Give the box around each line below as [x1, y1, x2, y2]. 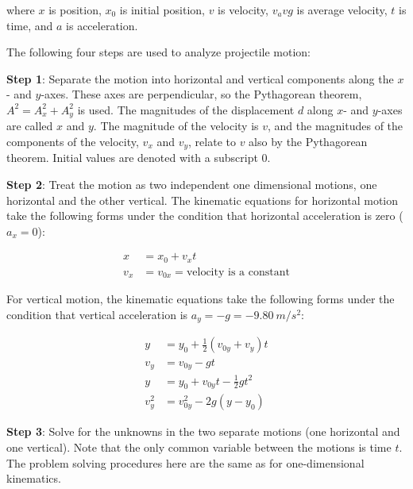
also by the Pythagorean [249, 133, 368, 150]
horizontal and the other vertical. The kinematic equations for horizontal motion [6, 191, 399, 208]
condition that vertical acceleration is [6, 306, 188, 322]
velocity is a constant [186, 266, 290, 278]
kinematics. [6, 470, 61, 487]
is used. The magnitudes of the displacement [77, 101, 295, 117]
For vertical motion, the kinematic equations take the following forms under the [6, 291, 395, 307]
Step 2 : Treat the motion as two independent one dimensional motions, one [6, 176, 377, 193]
